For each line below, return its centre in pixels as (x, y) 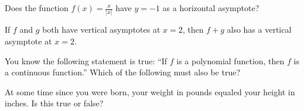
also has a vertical (259, 30)
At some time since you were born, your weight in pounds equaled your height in (150, 91)
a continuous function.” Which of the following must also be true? (123, 72)
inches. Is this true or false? (54, 103)
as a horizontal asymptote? (211, 8)
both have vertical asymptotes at (101, 30)
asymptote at (28, 41)
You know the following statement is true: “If (86, 60)
